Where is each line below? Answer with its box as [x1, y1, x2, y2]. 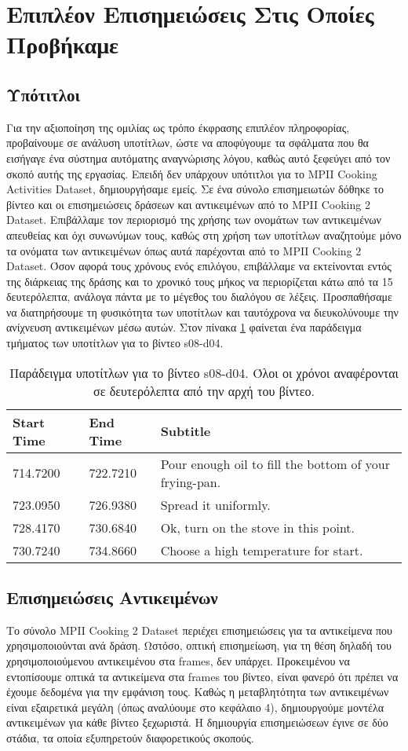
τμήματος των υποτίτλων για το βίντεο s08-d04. [6, 335, 224, 351]
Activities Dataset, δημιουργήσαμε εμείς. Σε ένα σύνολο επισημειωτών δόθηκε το [6, 181, 384, 197]
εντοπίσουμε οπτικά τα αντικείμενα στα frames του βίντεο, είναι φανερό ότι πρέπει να [6, 668, 399, 684]
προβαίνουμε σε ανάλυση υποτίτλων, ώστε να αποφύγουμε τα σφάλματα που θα [6, 134, 369, 151]
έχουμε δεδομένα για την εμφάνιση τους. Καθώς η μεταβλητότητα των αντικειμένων [6, 683, 389, 700]
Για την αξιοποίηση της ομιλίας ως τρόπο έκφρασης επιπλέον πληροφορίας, [6, 119, 350, 135]
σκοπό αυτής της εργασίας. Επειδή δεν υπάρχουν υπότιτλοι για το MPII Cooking [6, 165, 377, 181]
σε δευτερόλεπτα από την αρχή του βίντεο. [93, 381, 315, 400]
